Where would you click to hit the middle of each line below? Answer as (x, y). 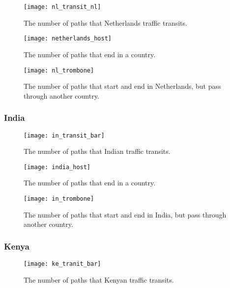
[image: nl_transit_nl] (62, 7)
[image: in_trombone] (59, 199)
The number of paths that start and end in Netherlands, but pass (122, 86)
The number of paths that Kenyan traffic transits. (99, 279)
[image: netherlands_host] (68, 39)
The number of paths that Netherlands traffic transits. (105, 22)
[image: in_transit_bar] (64, 135)
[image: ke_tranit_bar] (62, 264)
